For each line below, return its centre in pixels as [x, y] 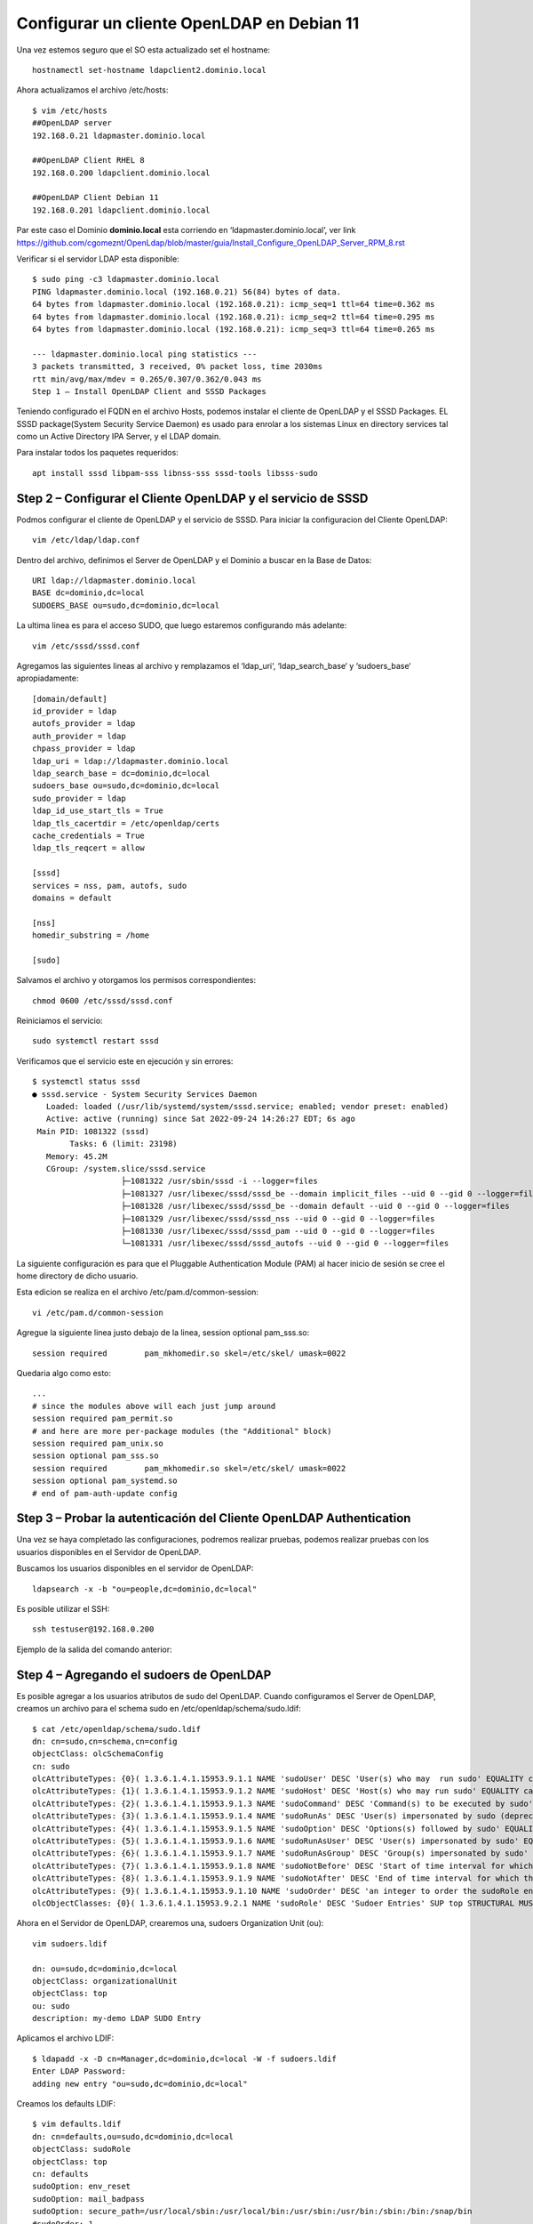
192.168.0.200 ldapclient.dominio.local [121, 173]
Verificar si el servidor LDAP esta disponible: [98, 259]
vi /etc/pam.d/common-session [98, 1313]
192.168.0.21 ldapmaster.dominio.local [119, 135]
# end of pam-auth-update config [105, 1493]
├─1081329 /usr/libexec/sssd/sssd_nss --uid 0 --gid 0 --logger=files [278, 1218]
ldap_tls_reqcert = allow [89, 848]
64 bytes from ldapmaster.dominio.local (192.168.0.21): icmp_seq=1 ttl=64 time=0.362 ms [234, 304]
